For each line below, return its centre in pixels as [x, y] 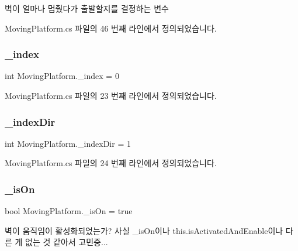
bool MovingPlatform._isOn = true [69, 211]
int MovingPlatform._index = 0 [62, 76]
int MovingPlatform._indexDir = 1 [68, 143]
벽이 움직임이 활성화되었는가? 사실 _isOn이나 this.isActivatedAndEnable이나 [144, 230]
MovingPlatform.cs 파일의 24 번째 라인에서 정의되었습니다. [111, 163]
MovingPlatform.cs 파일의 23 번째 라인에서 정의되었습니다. [111, 95]
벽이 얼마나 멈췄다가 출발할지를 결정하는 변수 [87, 8]
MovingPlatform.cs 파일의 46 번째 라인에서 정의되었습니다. [111, 28]
